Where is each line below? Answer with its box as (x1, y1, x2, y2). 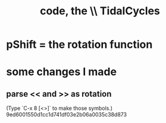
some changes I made (6, 65, 117, 79)
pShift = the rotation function (6, 38, 153, 51)
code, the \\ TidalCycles (39, 4, 161, 18)
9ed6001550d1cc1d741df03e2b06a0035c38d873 (6, 111, 127, 118)
